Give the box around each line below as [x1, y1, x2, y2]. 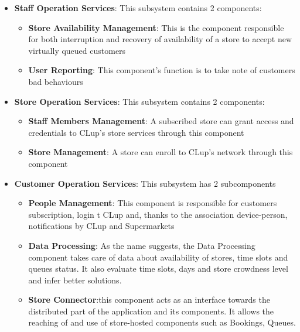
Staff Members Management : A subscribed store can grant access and [28, 115, 294, 127]
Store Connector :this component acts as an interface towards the [28, 293, 270, 306]
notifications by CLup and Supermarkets [28, 220, 175, 232]
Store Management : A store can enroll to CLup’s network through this [28, 146, 293, 158]
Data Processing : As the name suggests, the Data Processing [28, 239, 255, 251]
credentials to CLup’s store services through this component [28, 126, 244, 138]
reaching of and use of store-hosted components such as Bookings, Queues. [28, 316, 296, 328]
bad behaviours [28, 75, 83, 87]
